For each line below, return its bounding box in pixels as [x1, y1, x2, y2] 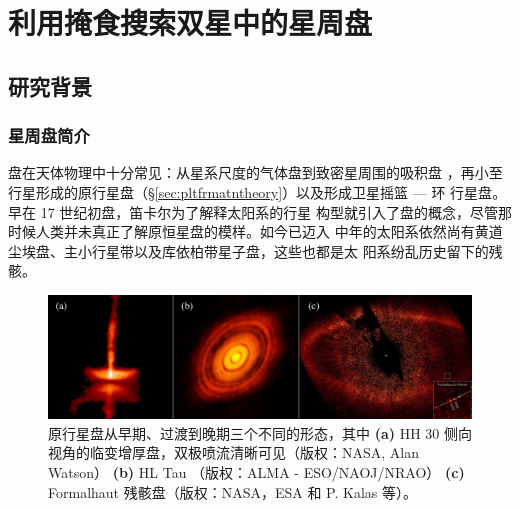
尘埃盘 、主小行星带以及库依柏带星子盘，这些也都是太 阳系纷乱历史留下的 [8, 240, 489, 261]
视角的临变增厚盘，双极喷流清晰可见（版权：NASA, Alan [48, 442, 420, 463]
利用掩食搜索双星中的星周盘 [8, 2, 373, 43]
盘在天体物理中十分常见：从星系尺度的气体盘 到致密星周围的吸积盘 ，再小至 [8, 162, 503, 183]
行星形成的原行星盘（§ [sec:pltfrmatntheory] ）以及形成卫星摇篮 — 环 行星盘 [8, 181, 493, 202]
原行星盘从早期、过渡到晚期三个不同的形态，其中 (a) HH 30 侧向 [48, 422, 473, 443]
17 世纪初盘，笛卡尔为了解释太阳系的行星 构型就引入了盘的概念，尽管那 [40, 201, 512, 222]
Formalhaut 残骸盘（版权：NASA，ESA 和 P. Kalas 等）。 [48, 481, 418, 502]
